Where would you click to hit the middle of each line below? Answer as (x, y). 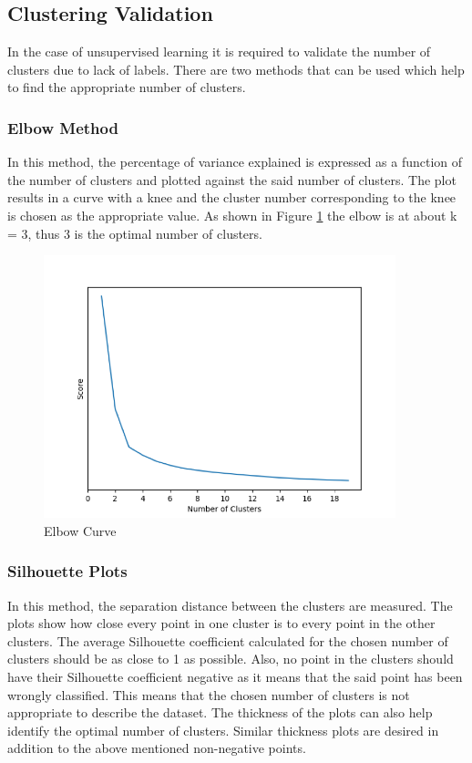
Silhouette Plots (67, 571)
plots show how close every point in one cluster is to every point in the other (221, 623)
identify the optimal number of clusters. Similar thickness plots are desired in (223, 730)
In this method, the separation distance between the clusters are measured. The (230, 605)
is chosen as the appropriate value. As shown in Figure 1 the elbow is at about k (232, 215)
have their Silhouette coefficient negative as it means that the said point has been (235, 676)
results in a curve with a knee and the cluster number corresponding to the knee (232, 197)
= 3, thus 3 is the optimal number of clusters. (135, 233)
